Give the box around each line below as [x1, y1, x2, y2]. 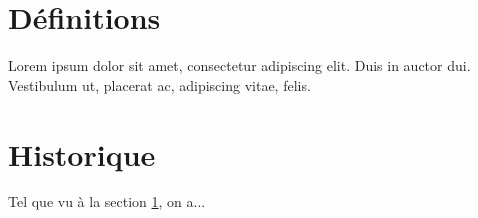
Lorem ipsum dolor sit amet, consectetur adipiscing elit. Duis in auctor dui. [8, 55, 471, 76]
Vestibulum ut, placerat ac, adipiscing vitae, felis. [8, 74, 311, 95]
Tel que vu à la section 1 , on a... [8, 191, 206, 212]
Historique [8, 133, 156, 174]
